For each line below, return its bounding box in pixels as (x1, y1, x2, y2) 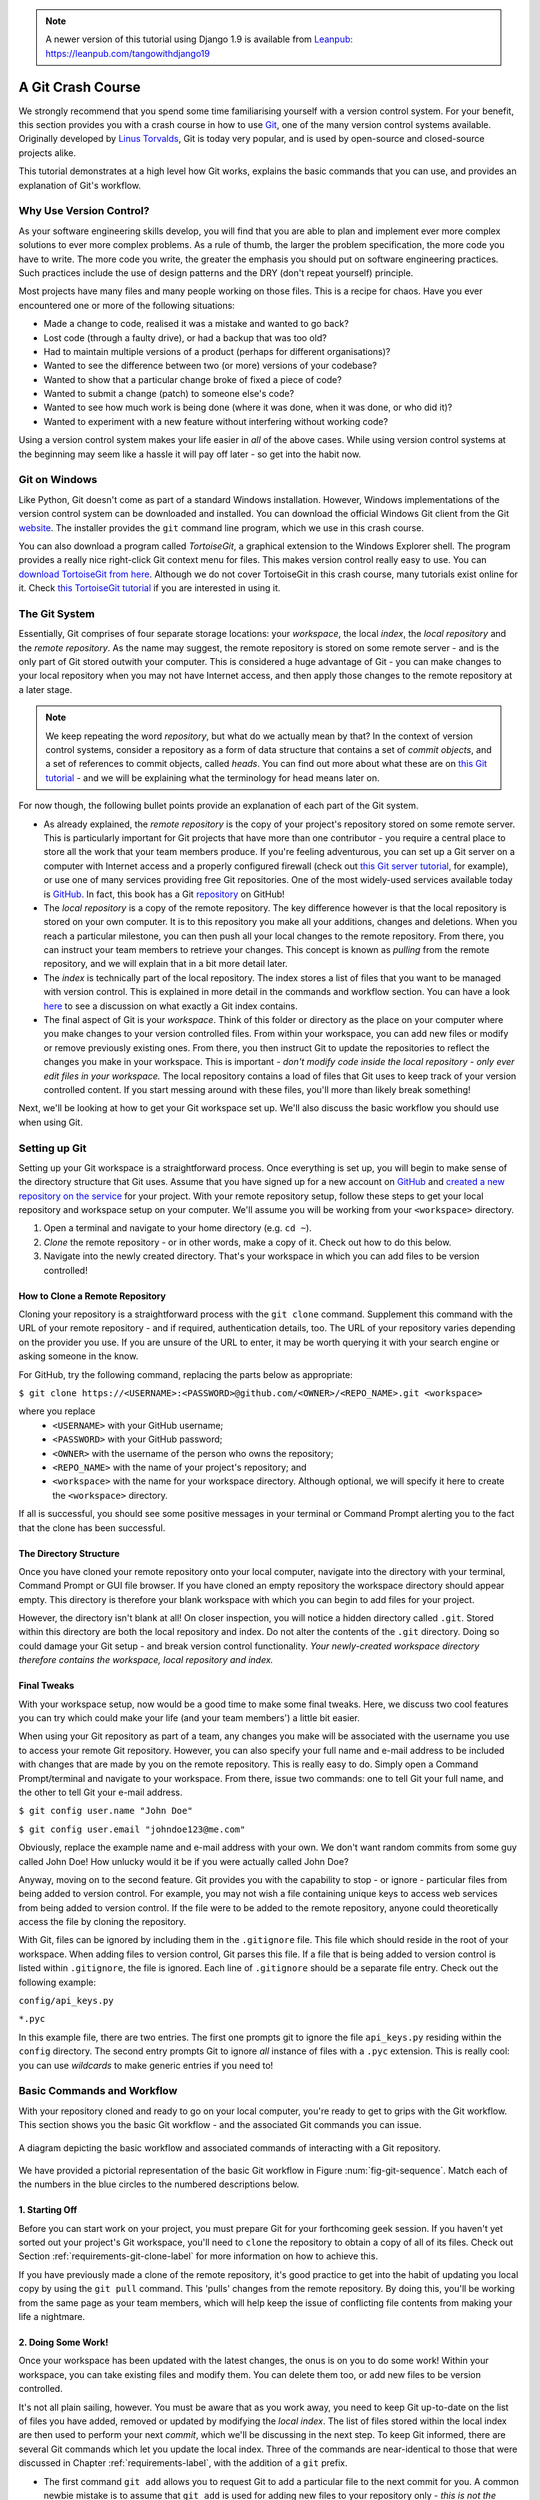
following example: (18, 1976, 97, 1988)
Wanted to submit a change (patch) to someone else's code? (43, 388, 295, 400)
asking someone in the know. (18, 1350, 139, 1362)
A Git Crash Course (18, 78, 141, 95)
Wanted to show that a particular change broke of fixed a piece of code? (43, 373, 342, 385)
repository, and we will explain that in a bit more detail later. (43, 958, 289, 970)
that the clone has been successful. (18, 1521, 166, 1534)
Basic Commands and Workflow (18, 2084, 178, 2098)
